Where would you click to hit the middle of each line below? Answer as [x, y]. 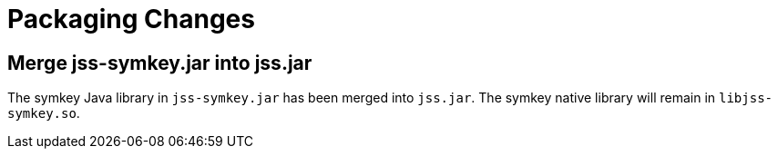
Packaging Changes [131, 19]
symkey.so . [44, 113]
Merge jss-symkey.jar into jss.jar [160, 63]
